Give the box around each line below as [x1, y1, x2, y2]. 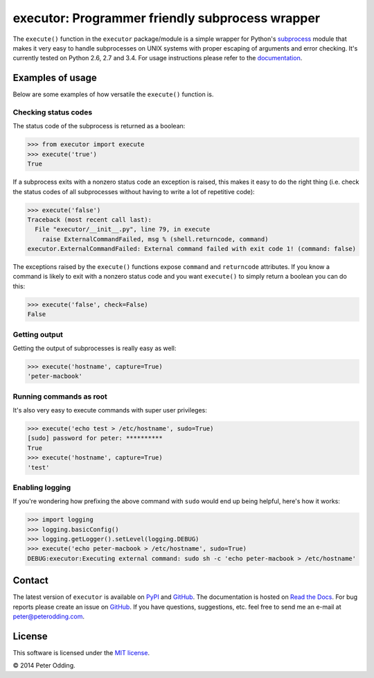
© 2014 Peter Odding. [12, 661, 75, 670]
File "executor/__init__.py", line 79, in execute [35, 225, 211, 234]
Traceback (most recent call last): [27, 216, 152, 223]
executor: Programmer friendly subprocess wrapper [12, 10, 321, 26]
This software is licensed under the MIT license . [12, 649, 150, 657]
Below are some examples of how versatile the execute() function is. [12, 90, 214, 98]
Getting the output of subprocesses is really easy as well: [12, 344, 177, 352]
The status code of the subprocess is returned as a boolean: [12, 122, 186, 130]
